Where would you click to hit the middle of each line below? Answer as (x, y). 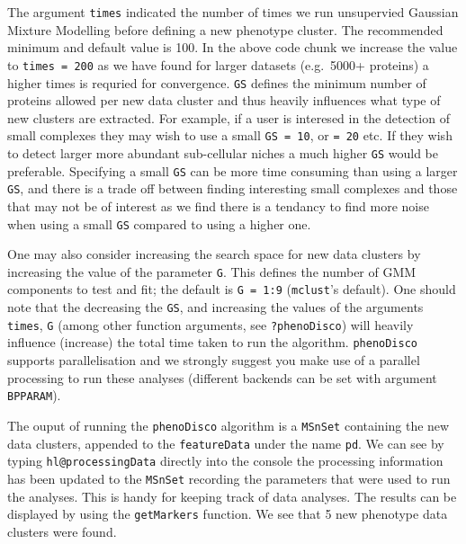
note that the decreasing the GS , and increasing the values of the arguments (215, 307)
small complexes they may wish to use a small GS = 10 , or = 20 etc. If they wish (230, 135)
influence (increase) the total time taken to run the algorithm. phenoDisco (213, 342)
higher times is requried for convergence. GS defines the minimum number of (217, 82)
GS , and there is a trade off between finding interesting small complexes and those (233, 188)
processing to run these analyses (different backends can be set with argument (222, 377)
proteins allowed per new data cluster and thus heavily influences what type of (224, 100)
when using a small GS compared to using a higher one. (159, 223)
